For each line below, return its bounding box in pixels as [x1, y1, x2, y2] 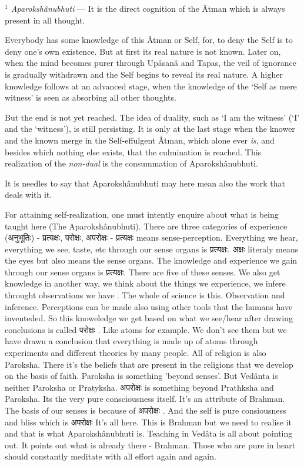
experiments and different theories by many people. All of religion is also [5, 347, 266, 359]
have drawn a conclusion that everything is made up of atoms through [5, 335, 258, 347]
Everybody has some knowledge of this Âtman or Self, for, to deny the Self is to [5, 34, 293, 46]
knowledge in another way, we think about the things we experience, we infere [5, 277, 286, 289]
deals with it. [5, 188, 52, 201]
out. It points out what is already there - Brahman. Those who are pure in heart [5, 438, 296, 451]
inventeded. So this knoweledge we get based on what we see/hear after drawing [5, 312, 293, 324]
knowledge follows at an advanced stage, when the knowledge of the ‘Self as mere [5, 79, 297, 92]
